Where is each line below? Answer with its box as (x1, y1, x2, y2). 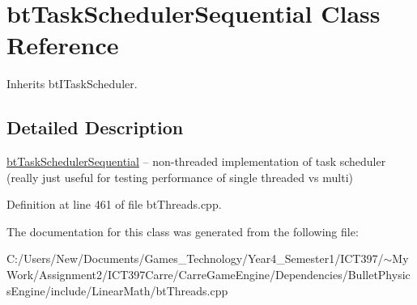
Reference (6, 28, 119, 61)
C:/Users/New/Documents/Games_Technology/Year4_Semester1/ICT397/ (6, 250, 384, 267)
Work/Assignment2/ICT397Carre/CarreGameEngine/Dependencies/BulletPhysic (6, 266, 411, 283)
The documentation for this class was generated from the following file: (6, 222, 359, 239)
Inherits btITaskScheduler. (6, 75, 138, 92)
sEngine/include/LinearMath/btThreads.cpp (6, 282, 228, 299)
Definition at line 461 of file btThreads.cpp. (6, 196, 222, 213)
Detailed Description (6, 115, 184, 140)
